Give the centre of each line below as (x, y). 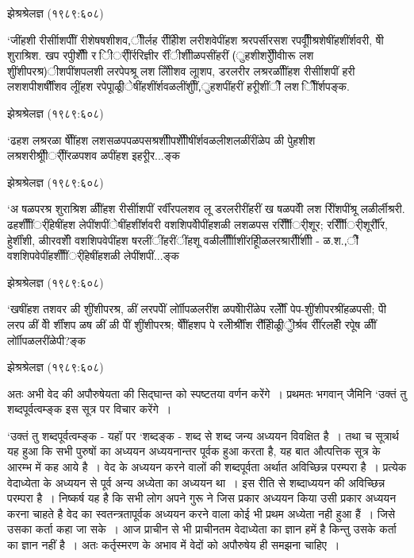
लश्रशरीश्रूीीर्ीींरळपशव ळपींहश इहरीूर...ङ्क (94, 155)
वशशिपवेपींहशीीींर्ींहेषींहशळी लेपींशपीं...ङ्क (93, 256)
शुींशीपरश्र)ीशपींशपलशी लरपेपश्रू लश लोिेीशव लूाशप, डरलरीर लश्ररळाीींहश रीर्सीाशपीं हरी (181, 70)
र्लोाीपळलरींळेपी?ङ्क (47, 340)
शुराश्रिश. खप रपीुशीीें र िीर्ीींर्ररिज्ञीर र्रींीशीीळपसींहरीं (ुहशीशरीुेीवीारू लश (161, 55)
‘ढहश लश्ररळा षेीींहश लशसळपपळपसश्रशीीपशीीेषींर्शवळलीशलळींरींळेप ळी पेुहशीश (161, 139)
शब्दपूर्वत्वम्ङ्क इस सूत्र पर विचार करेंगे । (90, 409)
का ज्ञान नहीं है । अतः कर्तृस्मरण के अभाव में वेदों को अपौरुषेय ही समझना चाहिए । (174, 545)
